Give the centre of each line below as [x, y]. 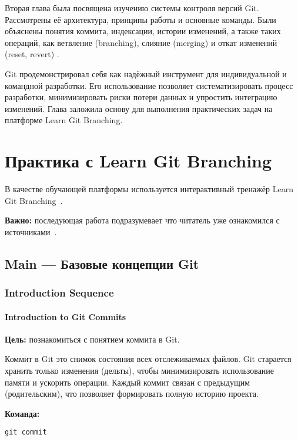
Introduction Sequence [59, 293]
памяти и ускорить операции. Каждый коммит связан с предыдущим [128, 382]
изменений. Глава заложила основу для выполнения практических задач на [139, 108]
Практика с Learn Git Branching [138, 161]
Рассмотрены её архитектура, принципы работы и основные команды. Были [140, 19]
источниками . [31, 231]
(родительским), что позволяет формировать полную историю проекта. [132, 394]
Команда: [22, 413]
